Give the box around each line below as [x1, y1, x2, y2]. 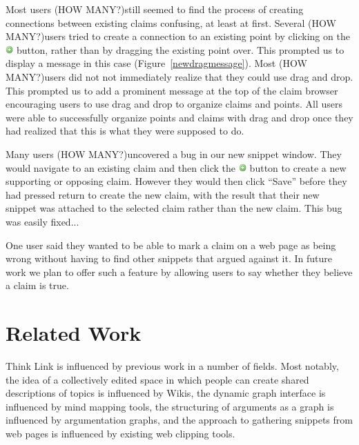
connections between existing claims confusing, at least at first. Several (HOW [6, 15, 336, 30]
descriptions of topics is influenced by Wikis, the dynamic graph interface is [6, 386, 326, 400]
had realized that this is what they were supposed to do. [6, 123, 244, 138]
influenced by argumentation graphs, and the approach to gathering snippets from [6, 413, 353, 427]
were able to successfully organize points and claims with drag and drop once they [6, 110, 353, 124]
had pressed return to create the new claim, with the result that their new [6, 187, 320, 201]
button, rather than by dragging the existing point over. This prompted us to [16, 42, 345, 57]
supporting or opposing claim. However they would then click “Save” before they [6, 174, 347, 188]
